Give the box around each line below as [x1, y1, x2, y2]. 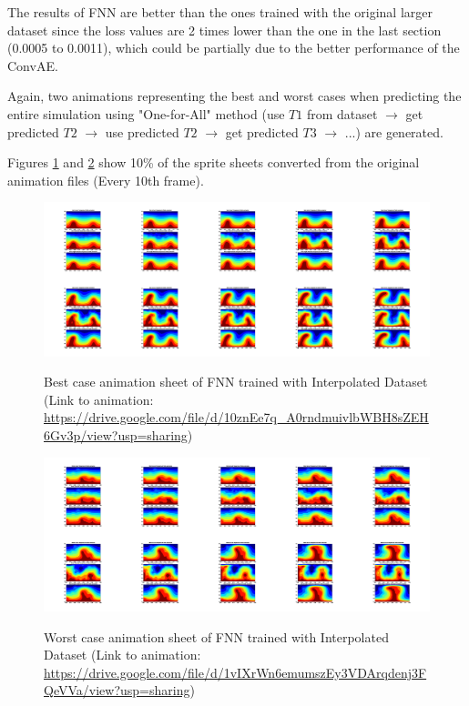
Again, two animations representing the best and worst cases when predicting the [7, 86, 462, 106]
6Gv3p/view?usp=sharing [44, 426, 188, 445]
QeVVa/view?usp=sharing [44, 681, 190, 700]
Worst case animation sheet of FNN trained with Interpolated [44, 627, 389, 646]
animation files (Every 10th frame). [7, 170, 204, 189]
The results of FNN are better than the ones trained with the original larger [7, 3, 433, 21]
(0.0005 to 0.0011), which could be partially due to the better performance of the [7, 38, 460, 57]
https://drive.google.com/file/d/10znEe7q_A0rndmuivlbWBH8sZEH [44, 408, 429, 427]
